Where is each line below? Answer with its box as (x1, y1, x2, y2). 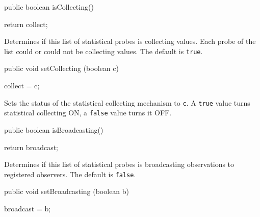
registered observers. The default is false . (4, 168, 136, 179)
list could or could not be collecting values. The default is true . (4, 45, 203, 56)
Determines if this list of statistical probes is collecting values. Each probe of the (4, 36, 256, 46)
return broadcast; (4, 141, 58, 152)
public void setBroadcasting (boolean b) (4, 186, 129, 197)
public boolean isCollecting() (4, 2, 94, 12)
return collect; (4, 18, 48, 29)
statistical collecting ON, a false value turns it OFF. (4, 107, 172, 118)
